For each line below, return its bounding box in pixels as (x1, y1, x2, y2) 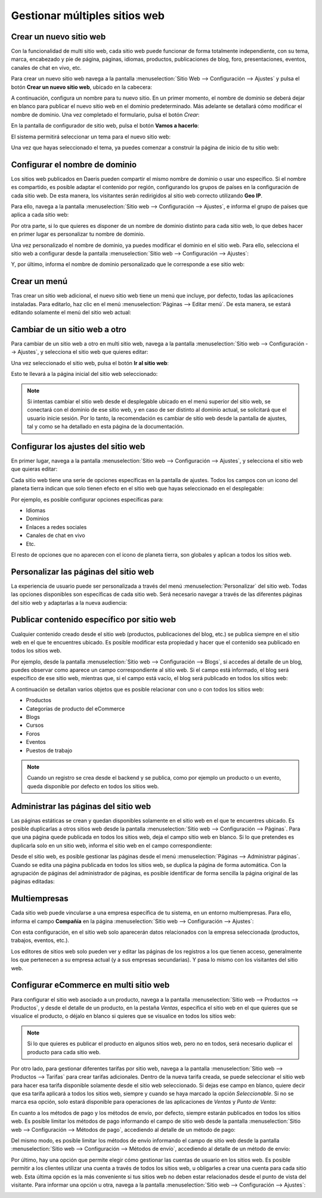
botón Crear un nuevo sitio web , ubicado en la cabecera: (11, 84, 152, 91)
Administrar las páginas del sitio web (11, 801, 151, 811)
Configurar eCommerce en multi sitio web (11, 980, 170, 990)
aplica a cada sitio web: (11, 211, 69, 218)
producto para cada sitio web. (27, 1048, 101, 1055)
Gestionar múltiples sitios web (11, 9, 165, 22)
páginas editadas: (11, 878, 55, 885)
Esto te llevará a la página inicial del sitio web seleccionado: (11, 370, 158, 378)
